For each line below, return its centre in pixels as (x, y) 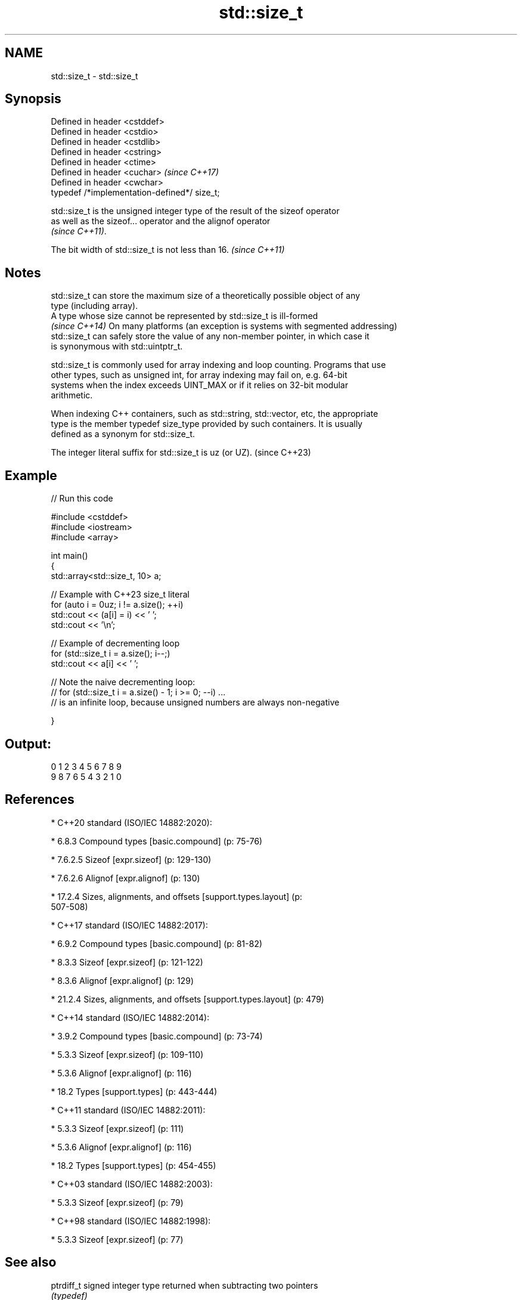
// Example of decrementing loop (115, 643)
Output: (28, 744)
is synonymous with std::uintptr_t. (117, 346)
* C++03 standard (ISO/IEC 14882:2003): (132, 1184)
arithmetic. (72, 395)
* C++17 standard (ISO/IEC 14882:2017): (129, 925)
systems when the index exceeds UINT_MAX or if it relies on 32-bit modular (200, 385)
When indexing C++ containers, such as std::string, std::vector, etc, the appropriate (215, 414)
